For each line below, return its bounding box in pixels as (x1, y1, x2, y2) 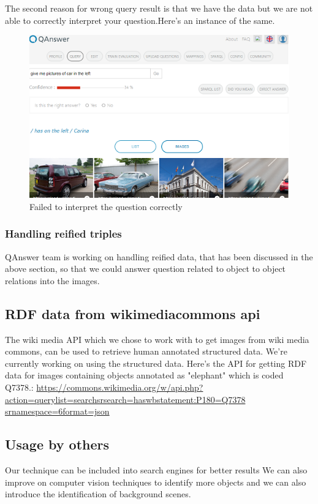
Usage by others (5, 435, 110, 454)
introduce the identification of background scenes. (5, 487, 191, 500)
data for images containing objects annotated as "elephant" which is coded (5, 369, 284, 382)
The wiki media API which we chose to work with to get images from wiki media (5, 333, 309, 345)
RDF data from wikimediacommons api (5, 304, 260, 323)
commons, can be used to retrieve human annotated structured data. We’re (5, 345, 287, 358)
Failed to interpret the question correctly (29, 200, 183, 213)
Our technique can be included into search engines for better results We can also (5, 463, 308, 476)
